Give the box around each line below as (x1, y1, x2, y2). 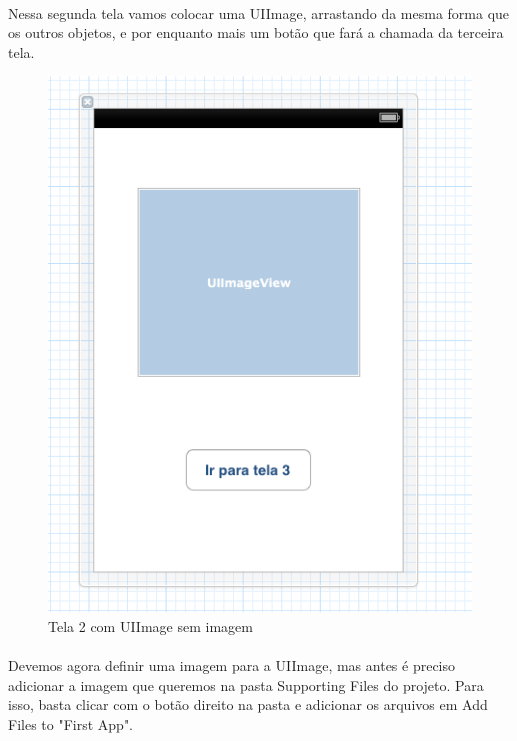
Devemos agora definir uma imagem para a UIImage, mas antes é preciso (8, 654, 456, 675)
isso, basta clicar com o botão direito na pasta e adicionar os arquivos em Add (8, 694, 488, 715)
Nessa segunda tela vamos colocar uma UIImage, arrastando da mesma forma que (8, 2, 510, 23)
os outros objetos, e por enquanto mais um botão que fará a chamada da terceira (8, 22, 504, 43)
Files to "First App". (8, 713, 134, 734)
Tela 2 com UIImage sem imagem (48, 615, 253, 636)
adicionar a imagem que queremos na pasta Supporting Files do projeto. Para (8, 674, 484, 695)
